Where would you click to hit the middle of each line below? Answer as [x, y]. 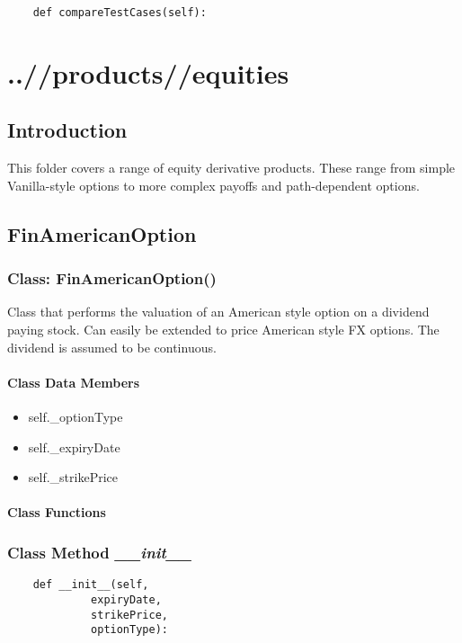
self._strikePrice [73, 477]
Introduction [67, 130]
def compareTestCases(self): [120, 13]
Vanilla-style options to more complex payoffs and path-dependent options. [213, 185]
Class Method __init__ [100, 552]
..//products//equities [148, 72]
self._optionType [76, 416]
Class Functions [57, 512]
